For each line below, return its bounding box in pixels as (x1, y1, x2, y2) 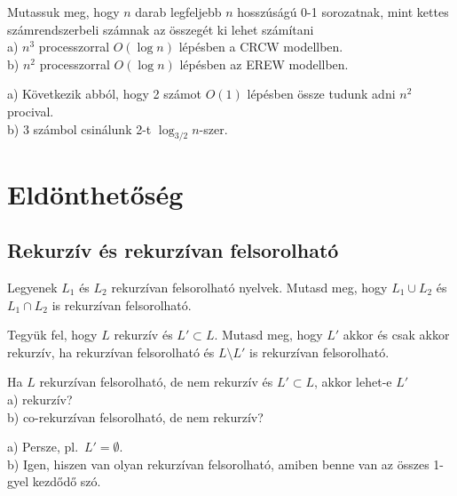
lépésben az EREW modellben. (179, 54, 349, 73)
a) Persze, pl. (7, 437, 79, 456)
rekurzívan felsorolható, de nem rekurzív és (39, 372, 273, 391)
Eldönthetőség (7, 175, 184, 212)
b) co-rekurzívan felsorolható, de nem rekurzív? (7, 407, 264, 426)
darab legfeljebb (135, 3, 222, 20)
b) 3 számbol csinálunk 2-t (7, 119, 152, 138)
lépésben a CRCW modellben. (178, 37, 343, 56)
